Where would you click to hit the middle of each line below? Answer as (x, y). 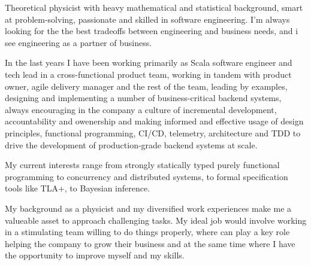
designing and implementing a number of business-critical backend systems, (143, 98)
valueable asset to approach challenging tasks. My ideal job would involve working (156, 220)
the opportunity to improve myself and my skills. (95, 255)
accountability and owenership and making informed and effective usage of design (154, 121)
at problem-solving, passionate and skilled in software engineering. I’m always (147, 19)
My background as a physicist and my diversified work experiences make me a (148, 208)
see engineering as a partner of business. (78, 42)
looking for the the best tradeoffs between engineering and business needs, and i (152, 31)
